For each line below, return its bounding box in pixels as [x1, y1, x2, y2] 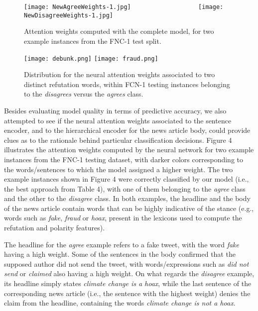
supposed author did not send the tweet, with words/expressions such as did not [4, 258, 249, 269]
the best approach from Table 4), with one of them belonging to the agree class [4, 183, 246, 194]
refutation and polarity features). [4, 222, 105, 233]
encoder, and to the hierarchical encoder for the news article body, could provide [4, 125, 251, 135]
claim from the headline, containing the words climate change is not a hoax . [4, 298, 236, 308]
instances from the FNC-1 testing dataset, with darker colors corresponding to [4, 154, 243, 164]
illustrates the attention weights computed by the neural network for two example [4, 144, 254, 155]
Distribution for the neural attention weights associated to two [24, 69, 215, 80]
